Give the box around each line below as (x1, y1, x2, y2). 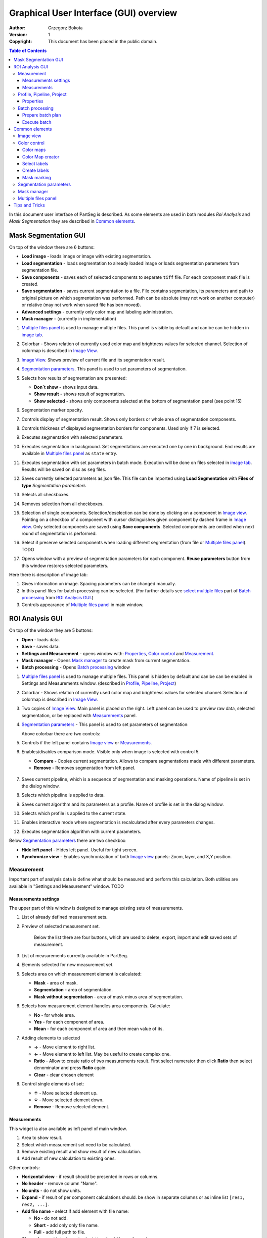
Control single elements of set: (21, 1081, 84, 1087)
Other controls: (9, 1164, 40, 1171)
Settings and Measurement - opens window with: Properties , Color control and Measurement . (21, 650, 215, 656)
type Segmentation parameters (21, 482, 86, 488)
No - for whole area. (34, 1012, 75, 1018)
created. (21, 281, 39, 287)
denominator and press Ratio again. (34, 1065, 107, 1071)
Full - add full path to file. (34, 1229, 86, 1235)
